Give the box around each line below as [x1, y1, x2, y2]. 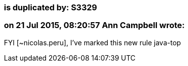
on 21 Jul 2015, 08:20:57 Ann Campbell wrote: [4, 20, 185, 31]
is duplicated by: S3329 [4, 2, 97, 12]
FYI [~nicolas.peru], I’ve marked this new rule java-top [4, 38, 181, 47]
